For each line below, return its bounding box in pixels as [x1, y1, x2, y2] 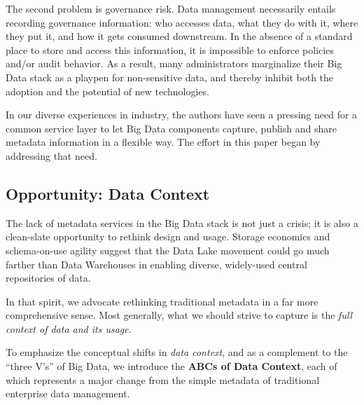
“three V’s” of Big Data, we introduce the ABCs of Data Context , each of [6, 359, 337, 373]
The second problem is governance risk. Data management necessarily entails [6, 1, 336, 15]
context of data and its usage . [6, 321, 132, 336]
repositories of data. [6, 270, 91, 285]
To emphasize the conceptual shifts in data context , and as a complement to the [6, 345, 348, 359]
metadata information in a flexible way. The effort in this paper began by [6, 135, 321, 149]
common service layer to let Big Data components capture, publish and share [6, 121, 337, 135]
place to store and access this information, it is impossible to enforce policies [6, 42, 334, 57]
